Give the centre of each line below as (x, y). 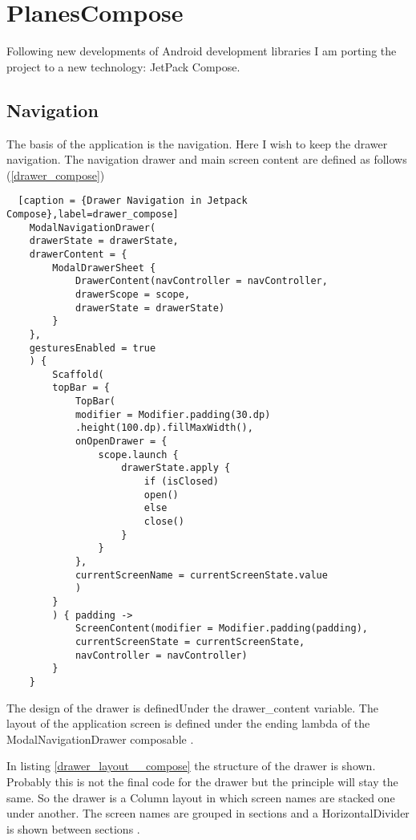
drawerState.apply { (176, 468)
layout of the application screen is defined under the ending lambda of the (188, 723)
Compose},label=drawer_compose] (93, 214)
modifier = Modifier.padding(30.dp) (173, 414)
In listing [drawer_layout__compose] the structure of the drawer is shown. (191, 766)
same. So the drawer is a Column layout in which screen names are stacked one (201, 797)
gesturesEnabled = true (93, 348)
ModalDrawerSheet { (104, 268)
